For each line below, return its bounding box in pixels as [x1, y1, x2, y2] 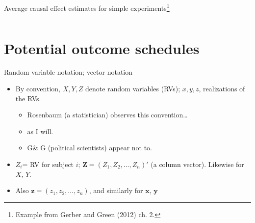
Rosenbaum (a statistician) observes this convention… [27, 110, 188, 120]
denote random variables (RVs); [85, 83, 180, 93]
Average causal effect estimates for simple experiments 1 [4, 1, 170, 13]
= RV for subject [22, 159, 74, 169]
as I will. [27, 126, 53, 136]
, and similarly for [89, 185, 143, 195]
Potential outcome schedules [4, 38, 200, 58]
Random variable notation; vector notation [4, 67, 133, 77]
